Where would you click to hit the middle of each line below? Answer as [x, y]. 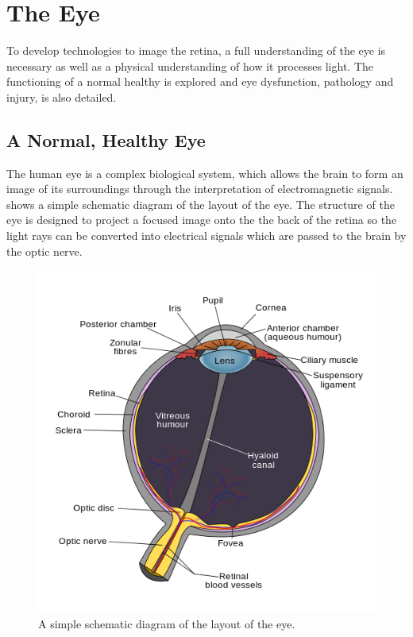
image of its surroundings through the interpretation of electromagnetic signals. [200, 189]
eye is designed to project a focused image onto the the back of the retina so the [202, 220]
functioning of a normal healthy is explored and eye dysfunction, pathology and [200, 81]
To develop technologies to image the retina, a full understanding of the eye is [196, 50]
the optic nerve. [44, 251]
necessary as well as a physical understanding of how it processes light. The [190, 66]
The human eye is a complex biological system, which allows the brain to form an [205, 173]
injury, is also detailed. [62, 97]
